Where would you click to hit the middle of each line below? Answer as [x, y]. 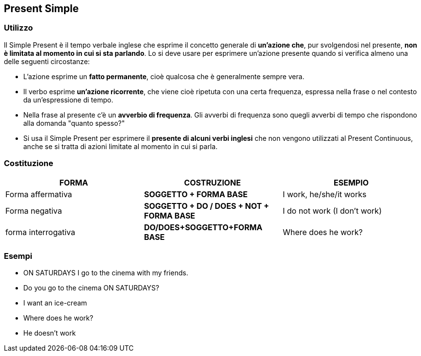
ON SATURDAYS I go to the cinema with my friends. [106, 273]
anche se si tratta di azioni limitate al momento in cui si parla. [121, 146]
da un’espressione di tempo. [68, 100]
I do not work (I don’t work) [332, 211]
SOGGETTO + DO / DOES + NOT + [206, 206]
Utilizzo [18, 28]
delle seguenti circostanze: [47, 61]
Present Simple [41, 8]
